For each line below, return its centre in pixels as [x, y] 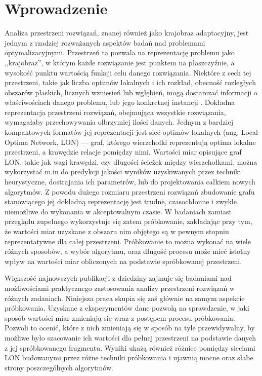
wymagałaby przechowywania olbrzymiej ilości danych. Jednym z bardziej [119, 122]
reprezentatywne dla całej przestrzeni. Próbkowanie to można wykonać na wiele [128, 241]
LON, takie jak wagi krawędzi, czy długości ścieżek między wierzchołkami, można [131, 161]
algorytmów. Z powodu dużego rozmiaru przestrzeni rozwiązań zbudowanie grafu [130, 191]
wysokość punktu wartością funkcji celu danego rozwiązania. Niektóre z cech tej [128, 72]
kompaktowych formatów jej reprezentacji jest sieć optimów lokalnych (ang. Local [131, 132]
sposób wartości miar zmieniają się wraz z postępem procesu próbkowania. [120, 317]
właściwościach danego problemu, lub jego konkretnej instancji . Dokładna [120, 102]
